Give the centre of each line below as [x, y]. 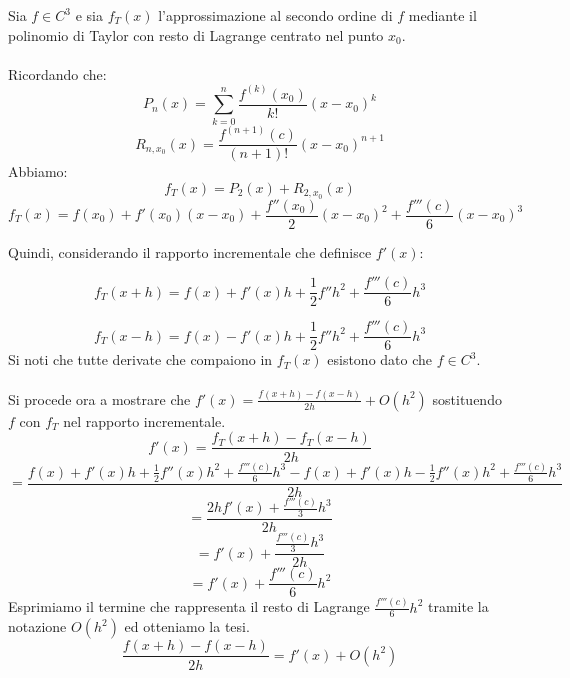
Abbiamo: [38, 171]
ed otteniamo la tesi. [187, 626]
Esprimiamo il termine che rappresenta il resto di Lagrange [189, 606]
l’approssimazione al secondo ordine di [275, 15]
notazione [37, 626]
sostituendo [467, 398]
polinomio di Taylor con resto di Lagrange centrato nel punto [196, 34]
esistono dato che [380, 359]
